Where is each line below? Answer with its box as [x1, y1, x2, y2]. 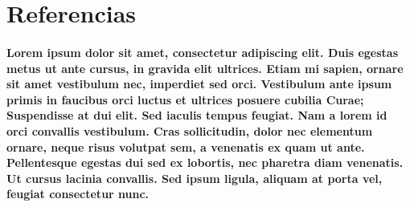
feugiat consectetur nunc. [6, 185, 150, 202]
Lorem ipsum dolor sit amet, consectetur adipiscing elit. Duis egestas [6, 43, 399, 60]
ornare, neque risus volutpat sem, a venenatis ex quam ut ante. [6, 138, 365, 155]
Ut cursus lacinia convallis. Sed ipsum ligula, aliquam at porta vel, [6, 169, 383, 186]
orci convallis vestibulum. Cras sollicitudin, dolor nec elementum [6, 122, 373, 139]
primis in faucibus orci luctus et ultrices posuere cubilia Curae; [6, 91, 364, 108]
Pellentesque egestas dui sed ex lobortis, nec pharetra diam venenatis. [6, 154, 404, 171]
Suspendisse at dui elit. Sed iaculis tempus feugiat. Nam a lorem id [6, 107, 387, 124]
